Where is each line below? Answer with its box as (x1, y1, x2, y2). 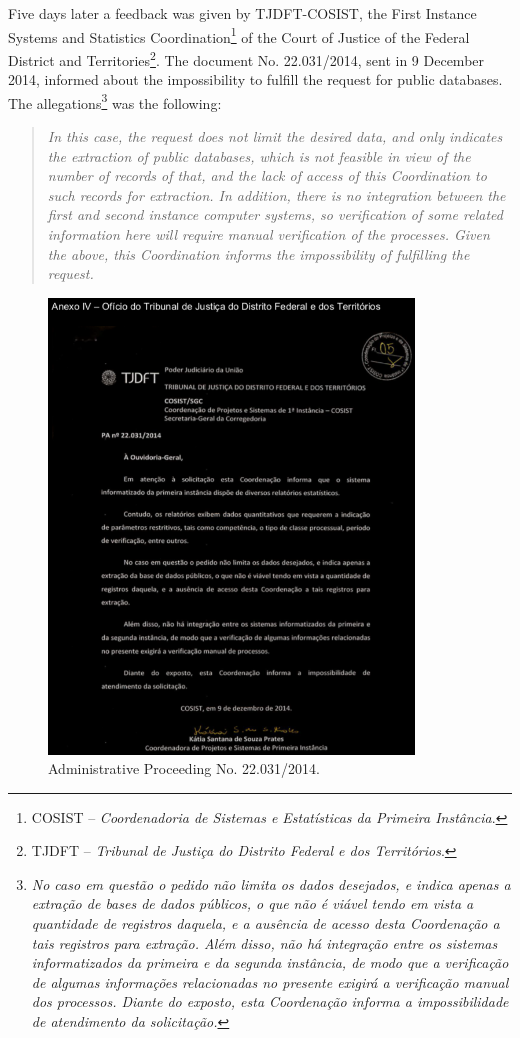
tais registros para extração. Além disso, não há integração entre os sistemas (31, 932, 498, 953)
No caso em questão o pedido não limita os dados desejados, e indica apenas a (31, 873, 511, 894)
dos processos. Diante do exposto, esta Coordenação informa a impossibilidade (31, 991, 509, 1012)
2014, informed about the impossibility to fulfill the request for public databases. (8, 69, 503, 90)
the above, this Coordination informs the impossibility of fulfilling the (47, 243, 470, 264)
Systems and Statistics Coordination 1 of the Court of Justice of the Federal (8, 23, 470, 47)
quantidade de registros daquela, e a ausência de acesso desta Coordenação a (31, 913, 500, 934)
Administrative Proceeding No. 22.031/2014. (48, 758, 320, 779)
